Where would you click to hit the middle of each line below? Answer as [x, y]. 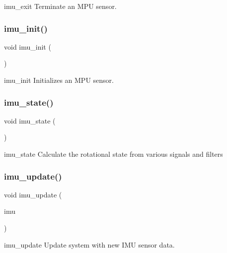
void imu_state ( [30, 120]
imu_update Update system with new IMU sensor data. [89, 244]
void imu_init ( [28, 46]
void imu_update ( [33, 194]
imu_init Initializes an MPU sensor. [59, 80]
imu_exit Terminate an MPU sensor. [60, 6]
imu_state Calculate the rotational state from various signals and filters [113, 154]
